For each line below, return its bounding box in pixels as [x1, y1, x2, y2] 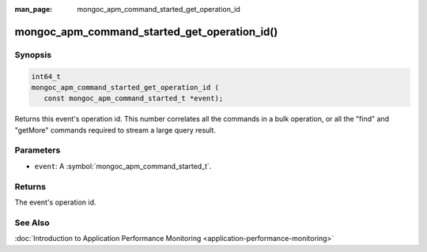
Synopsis [14, 49, 51, 60]
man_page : [14, 5, 53, 13]
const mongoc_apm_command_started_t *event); [43, 94, 224, 103]
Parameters [14, 145, 61, 156]
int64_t [31, 72, 61, 81]
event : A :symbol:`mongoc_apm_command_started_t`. [34, 161, 212, 171]
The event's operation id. [14, 197, 96, 207]
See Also [14, 217, 50, 228]
